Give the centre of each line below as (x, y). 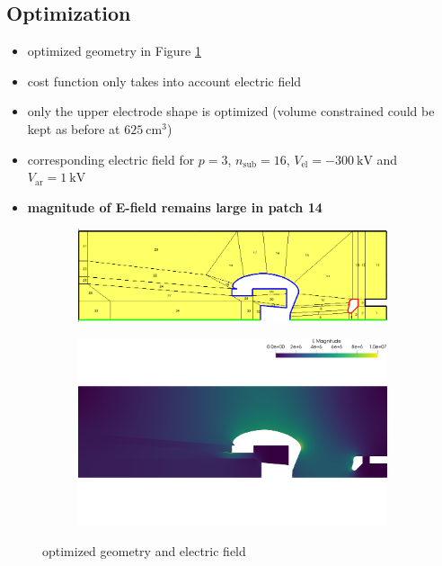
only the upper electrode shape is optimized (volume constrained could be (231, 111)
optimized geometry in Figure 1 (114, 51)
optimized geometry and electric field (144, 550)
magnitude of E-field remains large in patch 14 (175, 207)
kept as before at (74, 128)
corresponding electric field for (111, 159)
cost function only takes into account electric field (164, 81)
